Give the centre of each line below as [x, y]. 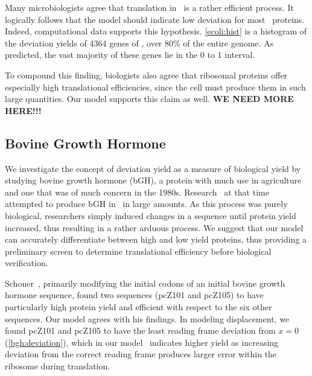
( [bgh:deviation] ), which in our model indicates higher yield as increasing [142, 342]
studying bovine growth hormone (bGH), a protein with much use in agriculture [153, 180]
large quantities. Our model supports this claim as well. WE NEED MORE [149, 99]
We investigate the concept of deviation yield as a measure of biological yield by [153, 168]
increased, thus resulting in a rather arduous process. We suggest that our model [154, 227]
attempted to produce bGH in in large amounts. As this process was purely [146, 204]
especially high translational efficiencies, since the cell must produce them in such [155, 87]
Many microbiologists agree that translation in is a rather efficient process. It [150, 7]
